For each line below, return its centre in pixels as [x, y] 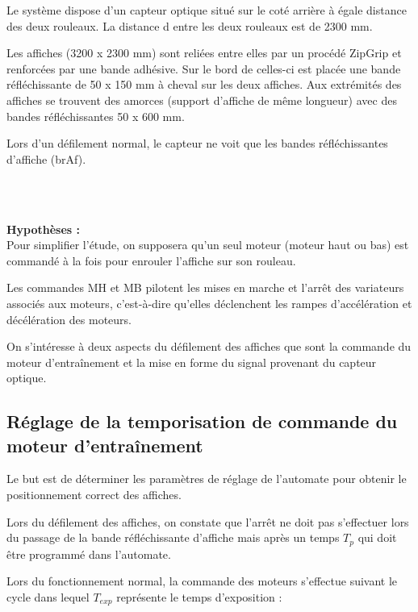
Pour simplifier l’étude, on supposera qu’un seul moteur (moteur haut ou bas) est [208, 245]
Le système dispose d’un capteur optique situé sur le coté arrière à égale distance [207, 10]
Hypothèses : [44, 229]
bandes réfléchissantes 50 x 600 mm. [96, 116]
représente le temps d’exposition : [199, 596]
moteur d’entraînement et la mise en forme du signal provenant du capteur [192, 362]
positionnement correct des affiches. [94, 495]
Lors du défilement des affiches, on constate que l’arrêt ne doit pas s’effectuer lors [208, 521]
